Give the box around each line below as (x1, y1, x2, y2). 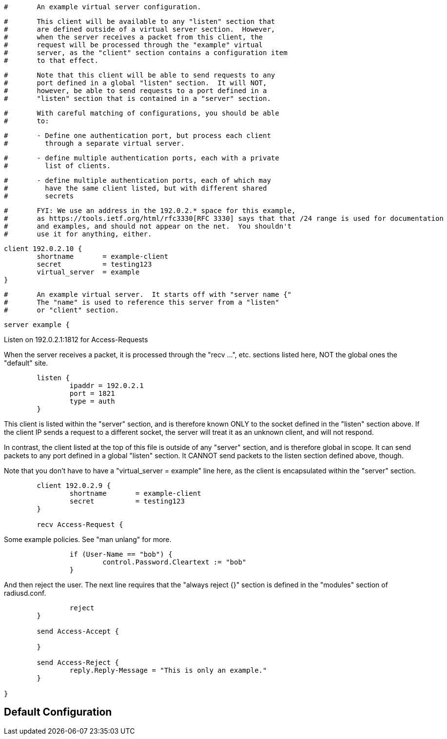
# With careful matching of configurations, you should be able (4, 109, 279, 117)
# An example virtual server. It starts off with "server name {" (4, 291, 292, 298)
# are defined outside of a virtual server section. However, (4, 25, 275, 33)
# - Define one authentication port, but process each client (4, 132, 271, 139)
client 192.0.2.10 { (4, 245, 82, 253)
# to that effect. (4, 57, 98, 64)
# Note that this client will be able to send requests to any (4, 71, 275, 79)
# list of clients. (4, 162, 111, 170)
